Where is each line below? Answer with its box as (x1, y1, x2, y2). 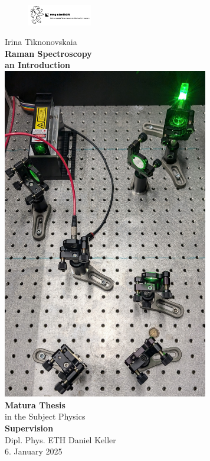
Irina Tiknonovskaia (5, 36, 77, 48)
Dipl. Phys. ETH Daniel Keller (5, 433, 116, 446)
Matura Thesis (5, 398, 65, 411)
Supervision (5, 422, 54, 434)
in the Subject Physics (5, 410, 86, 423)
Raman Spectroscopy (5, 47, 92, 59)
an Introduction (5, 59, 70, 71)
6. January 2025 (5, 445, 63, 457)
